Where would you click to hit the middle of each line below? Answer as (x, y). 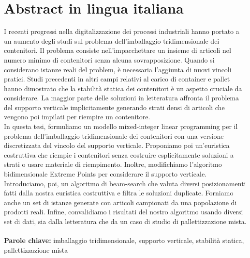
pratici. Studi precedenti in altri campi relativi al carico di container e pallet (117, 79)
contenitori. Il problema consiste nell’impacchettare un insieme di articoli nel (118, 50)
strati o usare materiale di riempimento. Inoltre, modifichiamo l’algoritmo (113, 164)
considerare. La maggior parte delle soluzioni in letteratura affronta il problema (122, 98)
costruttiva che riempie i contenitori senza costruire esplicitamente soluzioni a (119, 154)
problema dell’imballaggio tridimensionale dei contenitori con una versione (114, 136)
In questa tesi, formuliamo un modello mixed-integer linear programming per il (121, 126)
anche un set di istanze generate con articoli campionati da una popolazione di (120, 202)
